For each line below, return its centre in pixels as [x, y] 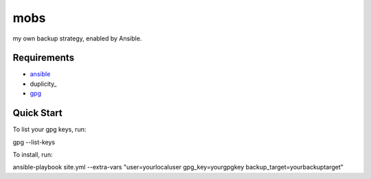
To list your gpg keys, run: [49, 130]
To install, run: [33, 154]
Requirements [44, 58]
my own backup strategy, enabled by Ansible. [77, 38]
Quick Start [37, 113]
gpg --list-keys [34, 142]
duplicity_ [43, 84]
